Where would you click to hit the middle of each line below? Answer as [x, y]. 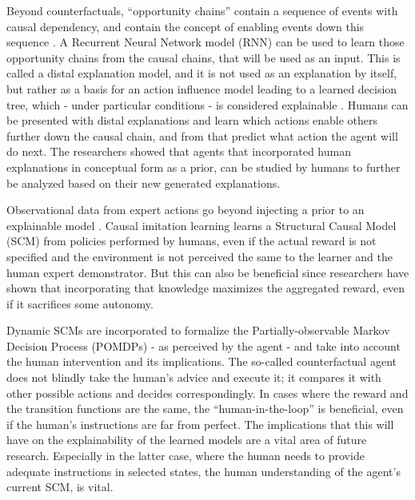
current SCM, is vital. [60, 487]
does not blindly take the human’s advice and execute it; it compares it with [194, 377]
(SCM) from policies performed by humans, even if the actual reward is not [192, 241]
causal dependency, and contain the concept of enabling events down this [186, 26]
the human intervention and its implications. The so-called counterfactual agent [202, 361]
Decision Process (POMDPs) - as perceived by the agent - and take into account [204, 345]
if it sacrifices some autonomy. [80, 303]
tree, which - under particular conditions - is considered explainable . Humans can [207, 104]
